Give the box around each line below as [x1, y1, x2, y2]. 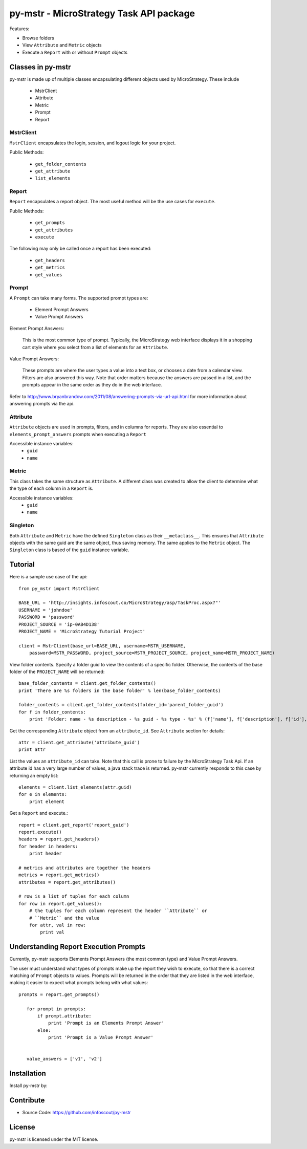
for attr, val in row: [29, 922, 86, 928]
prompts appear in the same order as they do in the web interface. [22, 382, 162, 388]
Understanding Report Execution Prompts [9, 942, 146, 951]
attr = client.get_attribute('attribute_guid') [18, 740, 140, 746]
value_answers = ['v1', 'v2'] [26, 1056, 102, 1062]
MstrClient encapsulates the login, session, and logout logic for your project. [9, 140, 176, 146]
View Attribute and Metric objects [22, 42, 102, 48]
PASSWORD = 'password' [18, 614, 76, 620]
